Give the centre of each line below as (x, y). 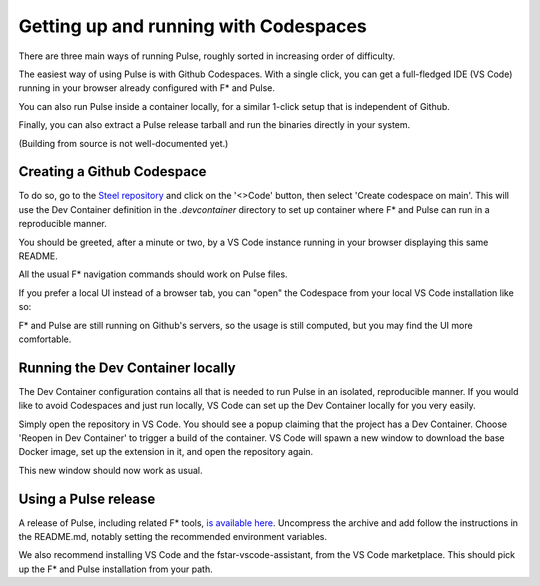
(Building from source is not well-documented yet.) (123, 143)
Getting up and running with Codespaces (192, 26)
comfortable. (45, 339)
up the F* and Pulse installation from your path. (116, 569)
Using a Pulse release (87, 498)
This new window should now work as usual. (111, 470)
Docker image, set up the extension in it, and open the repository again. (166, 452)
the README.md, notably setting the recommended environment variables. (172, 537)
